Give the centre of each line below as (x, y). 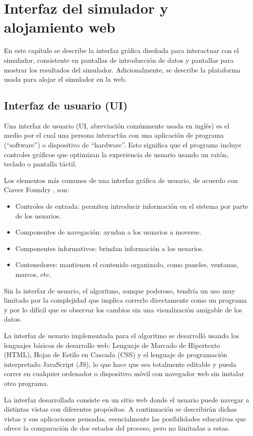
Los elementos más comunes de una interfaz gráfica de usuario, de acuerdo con (121, 180)
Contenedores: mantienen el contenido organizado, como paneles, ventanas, (127, 264)
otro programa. (26, 383)
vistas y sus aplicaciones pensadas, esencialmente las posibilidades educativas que (125, 418)
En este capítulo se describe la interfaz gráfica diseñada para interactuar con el (121, 50)
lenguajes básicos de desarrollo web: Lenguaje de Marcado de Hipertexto (112, 345)
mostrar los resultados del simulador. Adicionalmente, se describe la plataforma (122, 69)
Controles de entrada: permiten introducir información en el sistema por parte (132, 206)
